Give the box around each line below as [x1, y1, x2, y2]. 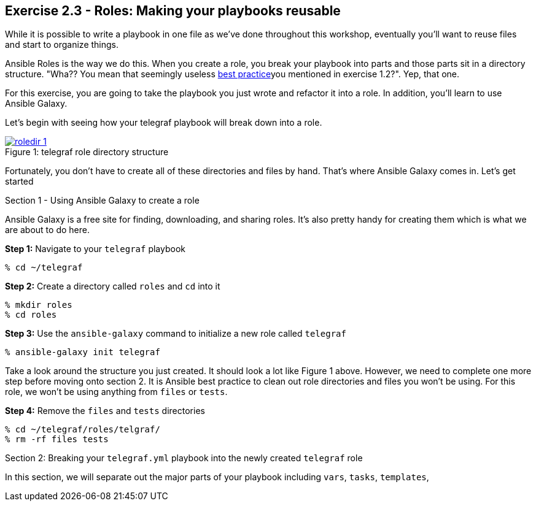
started [5, 176, 34, 187]
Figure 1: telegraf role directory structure [5, 147, 169, 158]
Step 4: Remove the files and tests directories [5, 405, 205, 416]
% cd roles [5, 310, 57, 320]
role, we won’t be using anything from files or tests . [5, 386, 228, 397]
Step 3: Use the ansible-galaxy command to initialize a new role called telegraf [5, 328, 346, 339]
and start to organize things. [5, 39, 119, 50]
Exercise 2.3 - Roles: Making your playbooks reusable [5, 3, 341, 18]
